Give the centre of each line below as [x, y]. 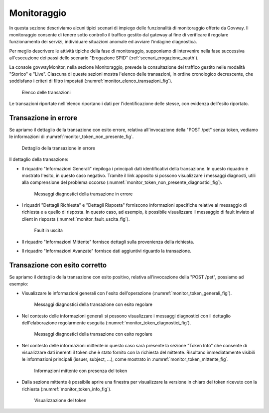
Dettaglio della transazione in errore [59, 148]
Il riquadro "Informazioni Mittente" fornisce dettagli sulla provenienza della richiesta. [108, 242]
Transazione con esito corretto [58, 265]
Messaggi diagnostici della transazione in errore [83, 194]
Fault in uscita [49, 230]
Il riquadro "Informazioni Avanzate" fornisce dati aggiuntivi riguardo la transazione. [107, 251]
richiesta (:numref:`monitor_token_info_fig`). [67, 389]
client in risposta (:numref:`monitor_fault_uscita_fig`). [76, 219]
